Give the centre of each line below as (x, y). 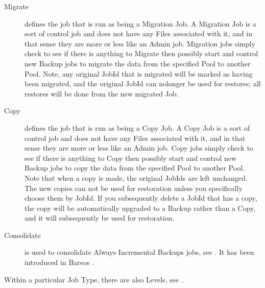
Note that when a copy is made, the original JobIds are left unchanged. (136, 177)
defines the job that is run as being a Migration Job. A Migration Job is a (140, 23)
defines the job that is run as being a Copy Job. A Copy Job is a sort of (137, 127)
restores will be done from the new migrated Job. (102, 93)
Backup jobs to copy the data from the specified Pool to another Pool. (135, 168)
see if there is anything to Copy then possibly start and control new (131, 158)
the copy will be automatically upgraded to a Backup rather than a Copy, (140, 208)
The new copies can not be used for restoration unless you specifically (134, 188)
